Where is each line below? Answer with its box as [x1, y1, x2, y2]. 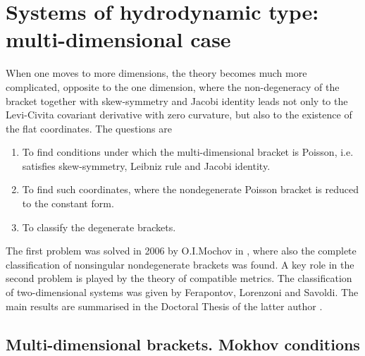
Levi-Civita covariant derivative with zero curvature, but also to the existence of [6, 107, 352, 122]
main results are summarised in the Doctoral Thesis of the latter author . [6, 298, 323, 313]
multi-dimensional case [6, 25, 231, 54]
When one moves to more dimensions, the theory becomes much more [6, 66, 307, 80]
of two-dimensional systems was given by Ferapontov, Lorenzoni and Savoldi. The [6, 285, 359, 300]
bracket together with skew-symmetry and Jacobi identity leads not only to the [6, 93, 348, 108]
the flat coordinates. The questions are [6, 121, 172, 135]
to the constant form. [22, 196, 114, 211]
